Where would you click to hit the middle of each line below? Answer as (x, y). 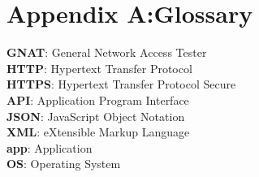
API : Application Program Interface (98, 99)
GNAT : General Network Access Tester (107, 52)
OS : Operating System (64, 164)
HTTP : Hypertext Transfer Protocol (99, 68)
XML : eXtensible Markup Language (98, 132)
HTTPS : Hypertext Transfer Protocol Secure (121, 84)
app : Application (50, 147)
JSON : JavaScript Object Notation (96, 116)
